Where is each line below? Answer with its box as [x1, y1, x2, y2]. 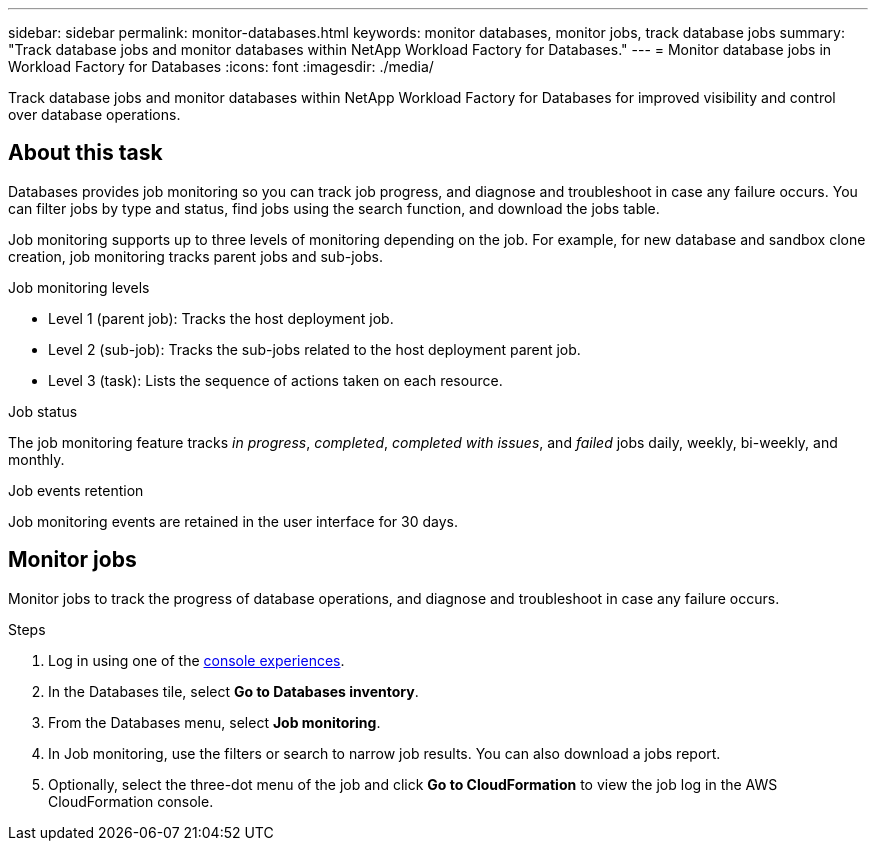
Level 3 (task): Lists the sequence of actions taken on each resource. [48, 371, 503, 389]
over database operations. [8, 106, 181, 123]
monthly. [8, 450, 65, 468]
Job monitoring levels [8, 278, 150, 296]
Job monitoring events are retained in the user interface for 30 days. [8, 512, 458, 530]
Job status [8, 402, 78, 420]
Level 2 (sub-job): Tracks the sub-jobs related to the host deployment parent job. [48, 340, 581, 358]
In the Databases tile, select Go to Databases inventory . [48, 682, 419, 700]
